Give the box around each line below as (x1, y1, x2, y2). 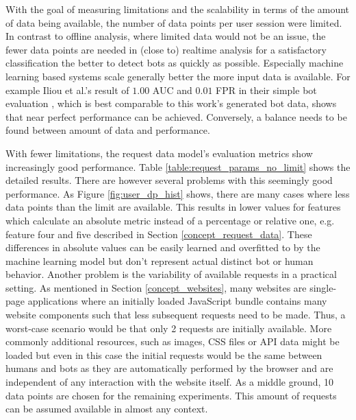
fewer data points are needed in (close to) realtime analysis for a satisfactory (5, 42, 327, 56)
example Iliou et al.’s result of (5, 82, 129, 97)
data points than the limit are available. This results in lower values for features (5, 200, 341, 214)
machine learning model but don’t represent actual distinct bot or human (5, 253, 314, 268)
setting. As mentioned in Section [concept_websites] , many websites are (5, 280, 307, 294)
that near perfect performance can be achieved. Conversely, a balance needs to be (5, 109, 347, 124)
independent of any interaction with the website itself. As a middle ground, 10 (5, 375, 334, 389)
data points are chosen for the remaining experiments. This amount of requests (5, 388, 337, 402)
